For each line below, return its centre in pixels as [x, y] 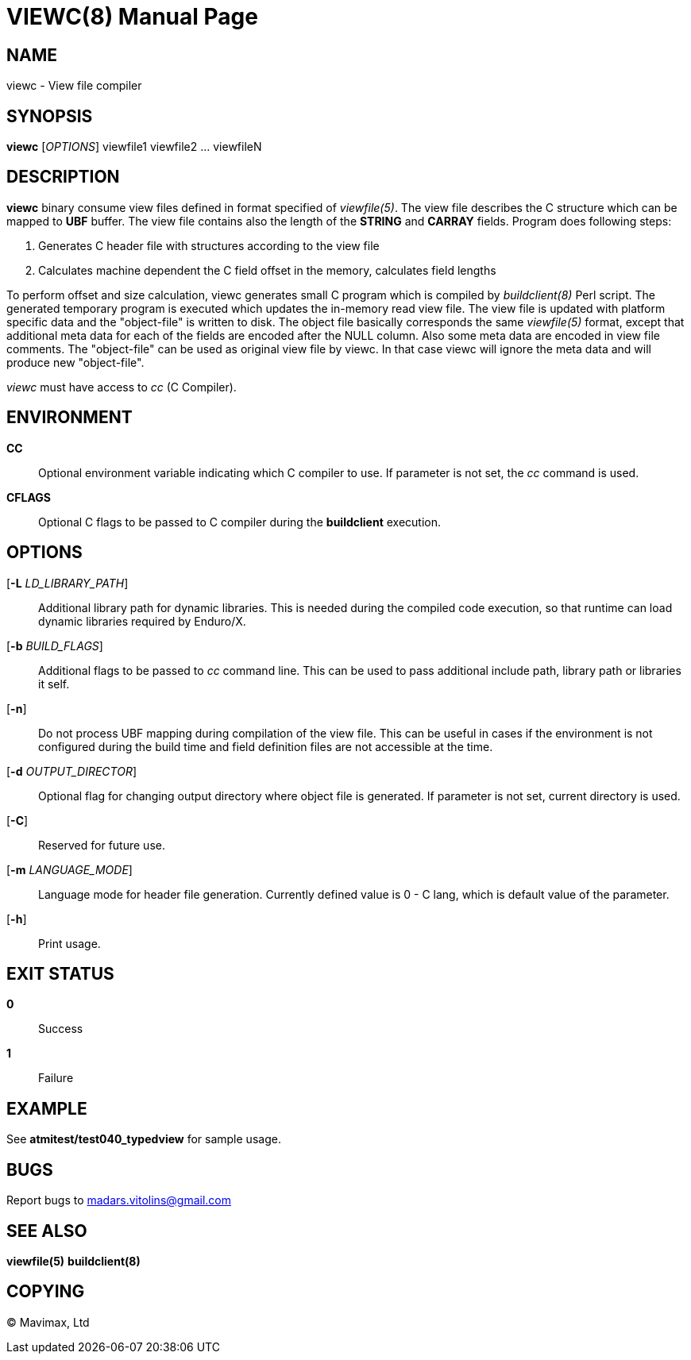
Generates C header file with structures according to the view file [209, 245]
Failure [56, 1078]
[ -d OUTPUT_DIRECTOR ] [72, 771]
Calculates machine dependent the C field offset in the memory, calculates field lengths [267, 270]
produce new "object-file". [75, 362]
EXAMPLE [47, 1108]
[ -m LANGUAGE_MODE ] [69, 869]
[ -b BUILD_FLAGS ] [55, 645]
